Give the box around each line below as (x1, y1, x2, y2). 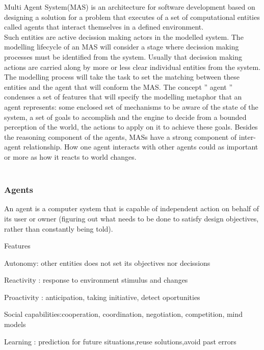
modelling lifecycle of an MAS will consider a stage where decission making (4, 41, 239, 52)
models (4, 319, 26, 330)
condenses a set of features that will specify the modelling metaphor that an (4, 91, 242, 102)
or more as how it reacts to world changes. (4, 151, 137, 162)
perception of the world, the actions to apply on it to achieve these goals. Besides (4, 121, 258, 132)
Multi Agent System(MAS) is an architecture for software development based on (4, 2, 255, 12)
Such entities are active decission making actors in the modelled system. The (4, 31, 244, 42)
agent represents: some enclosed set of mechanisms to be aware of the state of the (4, 101, 258, 112)
